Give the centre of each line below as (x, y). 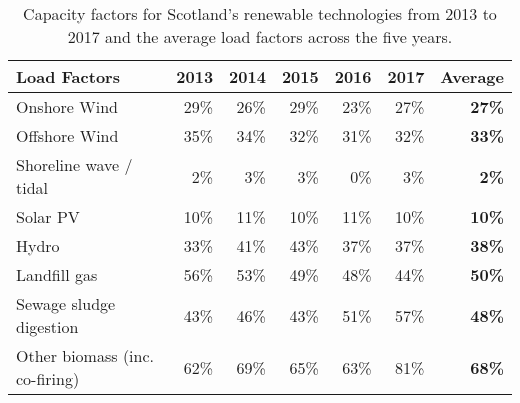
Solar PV (48, 216)
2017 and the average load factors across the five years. (260, 36)
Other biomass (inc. (85, 355)
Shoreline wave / (74, 164)
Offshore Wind (67, 135)
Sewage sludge (66, 303)
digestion (47, 326)
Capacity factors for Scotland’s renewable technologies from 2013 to (260, 13)
